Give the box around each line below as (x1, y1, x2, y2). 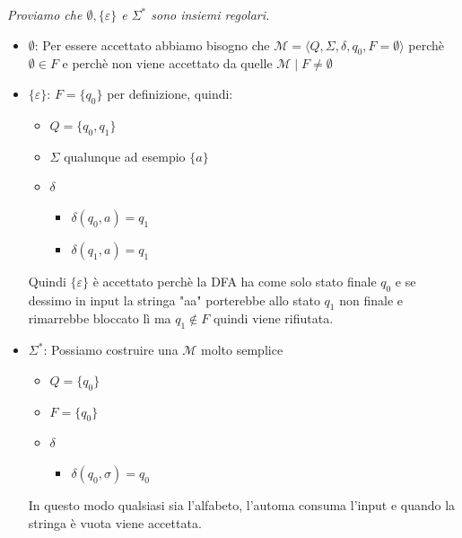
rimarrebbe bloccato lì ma (28, 309, 171, 328)
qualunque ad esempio (64, 146, 186, 165)
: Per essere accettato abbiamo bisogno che (34, 35, 270, 54)
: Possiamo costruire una (43, 340, 179, 359)
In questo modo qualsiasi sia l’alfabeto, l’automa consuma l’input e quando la (28, 495, 456, 514)
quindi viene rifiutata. (213, 309, 334, 328)
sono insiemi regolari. (151, 5, 270, 23)
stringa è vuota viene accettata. (28, 513, 202, 532)
